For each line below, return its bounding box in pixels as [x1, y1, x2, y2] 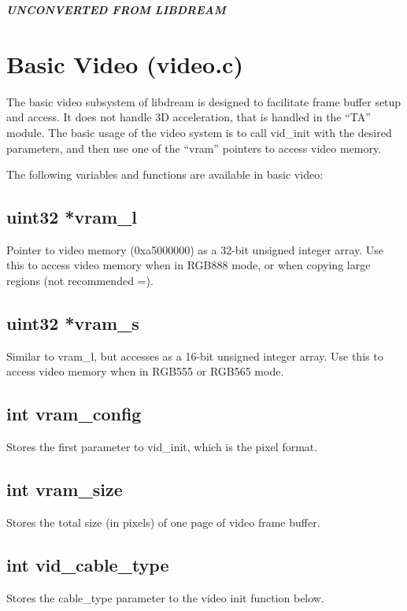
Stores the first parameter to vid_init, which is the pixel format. [6, 439, 318, 455]
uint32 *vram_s [6, 311, 139, 335]
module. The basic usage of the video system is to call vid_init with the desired [6, 124, 392, 140]
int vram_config [6, 402, 142, 426]
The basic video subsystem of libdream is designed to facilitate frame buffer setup [6, 93, 401, 109]
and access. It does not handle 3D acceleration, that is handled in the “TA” [6, 109, 371, 125]
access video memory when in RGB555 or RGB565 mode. [6, 363, 284, 380]
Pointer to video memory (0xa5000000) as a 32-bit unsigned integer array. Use [6, 241, 383, 257]
